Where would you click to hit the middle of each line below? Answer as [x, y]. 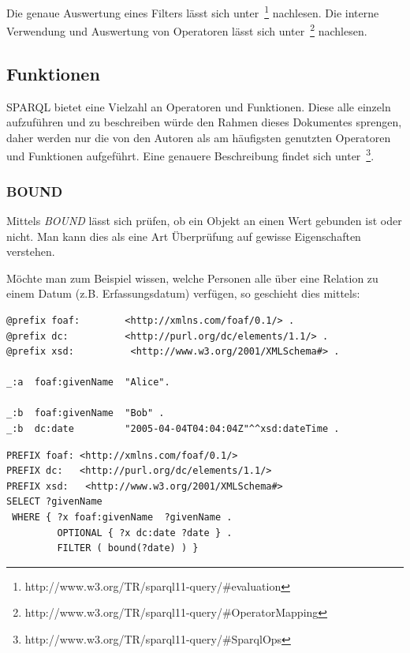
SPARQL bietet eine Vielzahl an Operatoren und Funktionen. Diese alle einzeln [199, 106]
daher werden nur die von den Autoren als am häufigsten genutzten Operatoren [199, 137]
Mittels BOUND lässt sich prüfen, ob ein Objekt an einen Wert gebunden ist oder [204, 220]
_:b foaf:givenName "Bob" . [86, 413]
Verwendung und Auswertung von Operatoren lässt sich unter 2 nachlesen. [187, 30]
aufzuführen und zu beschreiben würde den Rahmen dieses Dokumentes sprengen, [204, 122]
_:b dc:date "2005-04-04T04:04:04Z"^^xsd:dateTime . [173, 429]
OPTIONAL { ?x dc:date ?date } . [145, 533]
